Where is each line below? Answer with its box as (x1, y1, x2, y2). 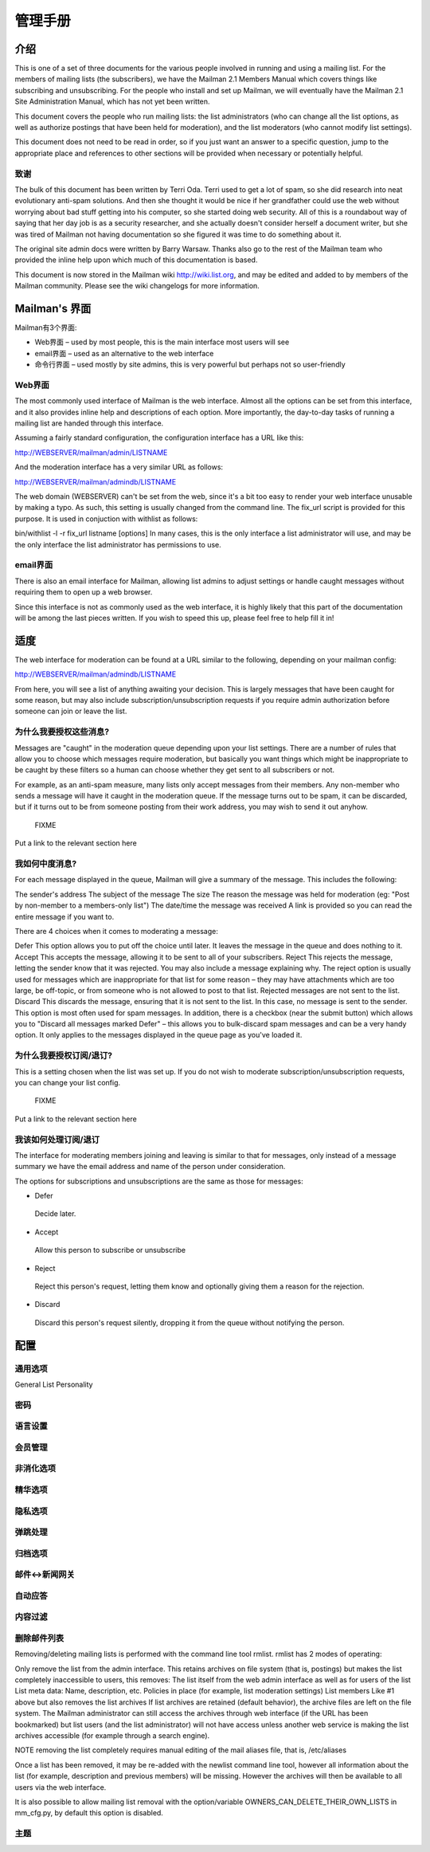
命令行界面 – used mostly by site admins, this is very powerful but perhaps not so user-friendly (34, 359, 346, 370)
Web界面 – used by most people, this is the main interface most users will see (34, 337, 290, 347)
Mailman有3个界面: (14, 323, 77, 332)
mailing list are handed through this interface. (14, 418, 164, 428)
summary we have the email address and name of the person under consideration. (14, 1162, 286, 1171)
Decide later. (34, 1209, 76, 1218)
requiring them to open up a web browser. (14, 587, 153, 597)
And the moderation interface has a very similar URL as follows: (14, 462, 223, 472)
